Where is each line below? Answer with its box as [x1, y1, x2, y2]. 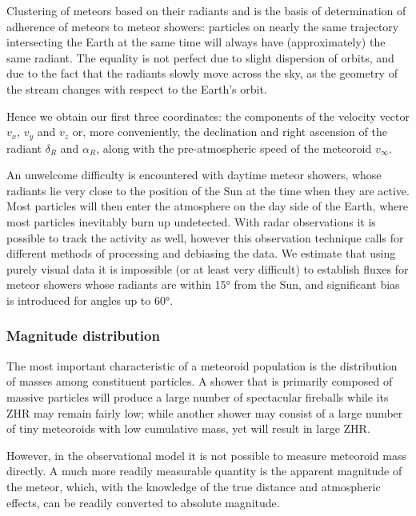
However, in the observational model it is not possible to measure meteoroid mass [6, 446, 406, 463]
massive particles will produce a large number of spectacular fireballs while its [6, 388, 389, 405]
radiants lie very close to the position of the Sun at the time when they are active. [6, 182, 410, 198]
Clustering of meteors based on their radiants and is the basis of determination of [6, 2, 406, 18]
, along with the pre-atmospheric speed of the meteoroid [96, 139, 372, 156]
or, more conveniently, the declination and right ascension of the [72, 123, 387, 140]
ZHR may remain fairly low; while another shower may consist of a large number [6, 404, 403, 421]
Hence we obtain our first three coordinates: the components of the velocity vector [6, 107, 410, 124]
